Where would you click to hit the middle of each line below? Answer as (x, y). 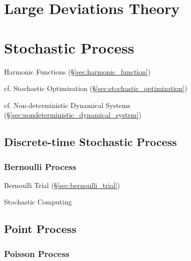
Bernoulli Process (40, 166)
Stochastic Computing (38, 202)
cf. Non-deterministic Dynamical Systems (67, 105)
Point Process (40, 229)
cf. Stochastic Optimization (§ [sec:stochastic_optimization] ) (96, 88)
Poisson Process (37, 253)
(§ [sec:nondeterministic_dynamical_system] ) (73, 115)
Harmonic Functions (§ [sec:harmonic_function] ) (77, 71)
